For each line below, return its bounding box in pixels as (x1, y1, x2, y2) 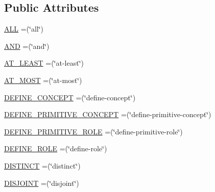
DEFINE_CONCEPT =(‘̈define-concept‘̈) (4, 92, 136, 102)
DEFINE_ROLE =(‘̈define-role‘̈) (4, 143, 107, 154)
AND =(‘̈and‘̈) (4, 40, 50, 51)
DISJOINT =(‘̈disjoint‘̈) (4, 177, 79, 188)
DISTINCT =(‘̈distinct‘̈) (4, 160, 81, 171)
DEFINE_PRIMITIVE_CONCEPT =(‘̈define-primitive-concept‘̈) (4, 109, 211, 120)
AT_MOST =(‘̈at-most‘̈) (4, 74, 82, 85)
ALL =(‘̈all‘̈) (4, 23, 44, 34)
